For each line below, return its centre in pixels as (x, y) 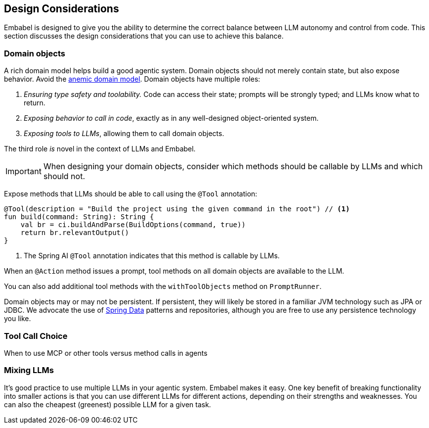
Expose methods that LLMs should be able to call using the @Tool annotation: (131, 194)
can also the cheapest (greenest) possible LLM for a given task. (107, 404)
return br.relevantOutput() (75, 233)
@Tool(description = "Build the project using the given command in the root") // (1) (177, 209)
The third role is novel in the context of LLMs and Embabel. (100, 149)
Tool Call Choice (36, 336)
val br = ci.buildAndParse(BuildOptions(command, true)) (133, 225)
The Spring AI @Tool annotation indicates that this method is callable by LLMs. (152, 256)
